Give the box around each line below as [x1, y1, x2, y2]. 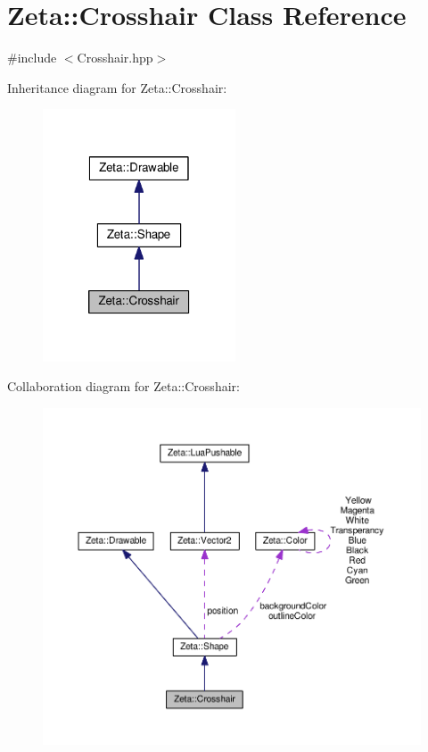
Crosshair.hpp [77, 48, 153, 67]
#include [7, 48, 57, 67]
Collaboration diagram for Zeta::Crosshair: [7, 377, 240, 396]
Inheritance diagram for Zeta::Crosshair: [7, 78, 227, 96]
